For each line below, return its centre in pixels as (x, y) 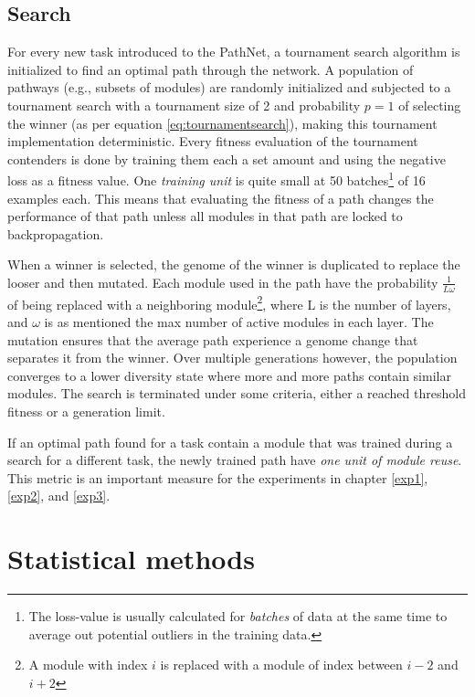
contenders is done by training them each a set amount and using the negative (227, 158)
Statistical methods (131, 559)
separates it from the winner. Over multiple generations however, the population (232, 358)
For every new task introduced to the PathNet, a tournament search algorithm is (234, 52)
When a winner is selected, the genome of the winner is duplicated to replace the (234, 264)
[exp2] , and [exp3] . (59, 496)
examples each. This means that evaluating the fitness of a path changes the (221, 198)
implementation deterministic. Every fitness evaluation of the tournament (213, 141)
